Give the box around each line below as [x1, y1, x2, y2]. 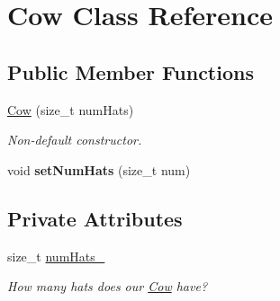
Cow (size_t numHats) [7, 100, 134, 119]
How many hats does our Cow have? [7, 277, 208, 296]
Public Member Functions [7, 58, 254, 85]
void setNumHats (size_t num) [7, 160, 191, 179]
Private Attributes [7, 204, 183, 232]
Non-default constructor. [7, 130, 142, 149]
